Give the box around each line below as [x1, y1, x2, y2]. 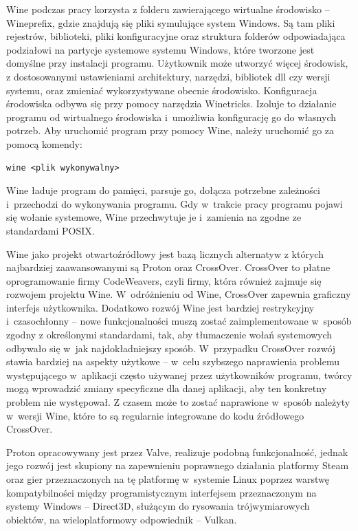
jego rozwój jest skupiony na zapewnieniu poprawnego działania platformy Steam [6, 458, 349, 473]
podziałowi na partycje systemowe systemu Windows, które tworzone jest [6, 42, 315, 56]
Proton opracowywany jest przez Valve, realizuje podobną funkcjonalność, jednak [6, 444, 348, 459]
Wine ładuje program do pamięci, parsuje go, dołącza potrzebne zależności [6, 183, 320, 197]
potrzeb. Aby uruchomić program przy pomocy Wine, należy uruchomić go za [6, 123, 335, 138]
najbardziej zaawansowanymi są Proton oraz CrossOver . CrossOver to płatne [6, 260, 331, 274]
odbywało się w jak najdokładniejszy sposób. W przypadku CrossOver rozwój [6, 340, 336, 355]
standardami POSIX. [6, 223, 95, 237]
